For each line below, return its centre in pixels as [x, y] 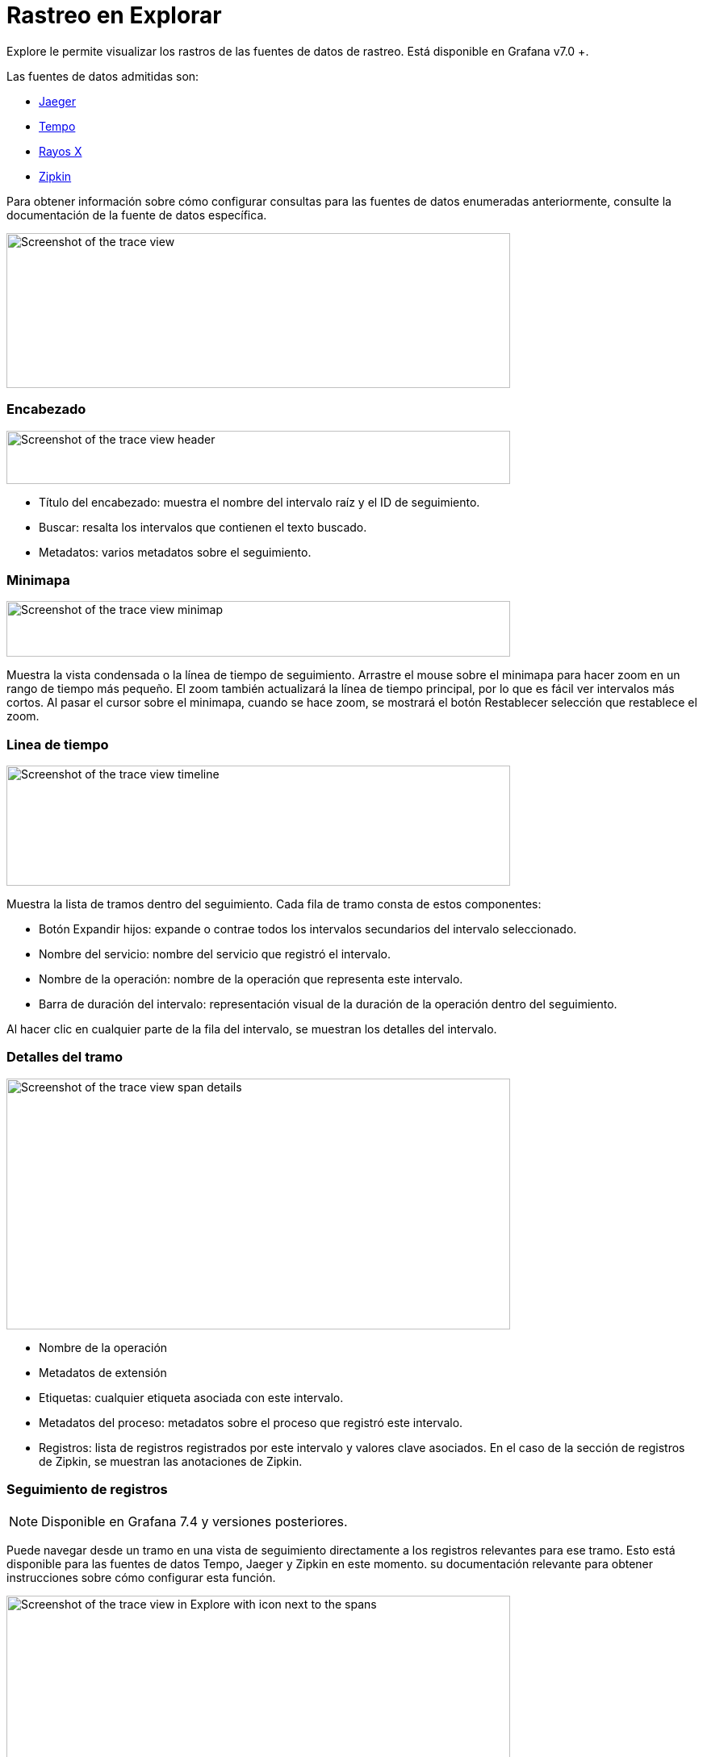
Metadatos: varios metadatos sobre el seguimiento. [175, 552]
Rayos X [61, 151]
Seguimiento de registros [87, 1490]
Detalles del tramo [65, 1057]
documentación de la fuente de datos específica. [137, 215]
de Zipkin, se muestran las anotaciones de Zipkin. [171, 1461]
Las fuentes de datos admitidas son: [103, 76]
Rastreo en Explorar [114, 15]
